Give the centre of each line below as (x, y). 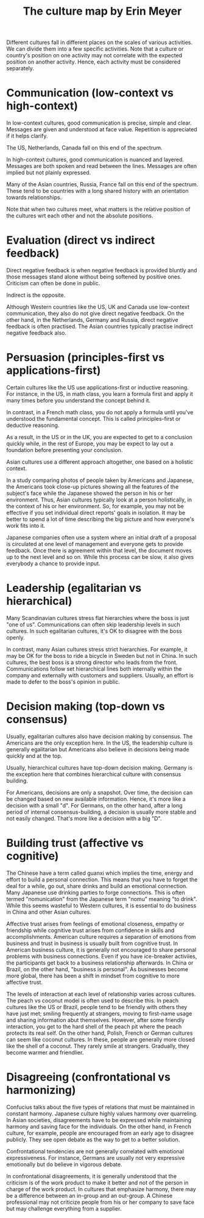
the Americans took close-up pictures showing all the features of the (93, 487)
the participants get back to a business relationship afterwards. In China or (100, 963)
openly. (16, 637)
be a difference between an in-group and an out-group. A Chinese (90, 1195)
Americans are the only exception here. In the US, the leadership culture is (100, 743)
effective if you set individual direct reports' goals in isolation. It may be (96, 512)
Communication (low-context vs (90, 93)
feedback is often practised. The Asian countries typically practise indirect (100, 326)
